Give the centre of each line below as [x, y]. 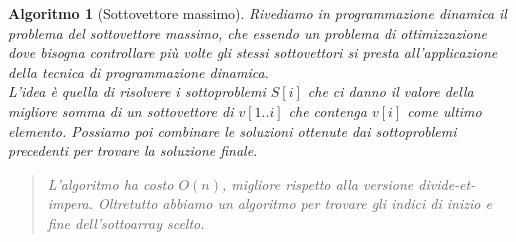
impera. [70, 203]
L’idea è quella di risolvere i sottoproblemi [137, 91]
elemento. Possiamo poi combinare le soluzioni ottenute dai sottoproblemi [232, 130]
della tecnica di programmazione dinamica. [138, 71]
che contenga [327, 110]
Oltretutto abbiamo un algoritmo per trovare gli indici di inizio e [295, 203]
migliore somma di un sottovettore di [121, 110]
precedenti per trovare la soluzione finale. [133, 150]
